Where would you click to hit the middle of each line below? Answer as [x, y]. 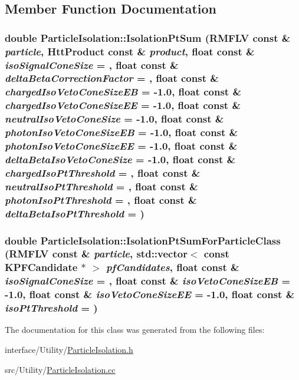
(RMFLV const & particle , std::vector [96, 254]
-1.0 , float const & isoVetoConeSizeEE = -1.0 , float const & [150, 294]
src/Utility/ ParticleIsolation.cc [60, 369]
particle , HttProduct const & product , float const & [130, 51]
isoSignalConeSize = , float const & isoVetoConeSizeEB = [148, 281]
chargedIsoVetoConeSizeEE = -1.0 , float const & [123, 105]
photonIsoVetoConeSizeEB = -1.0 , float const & [121, 132]
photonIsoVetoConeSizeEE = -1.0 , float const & [121, 146]
